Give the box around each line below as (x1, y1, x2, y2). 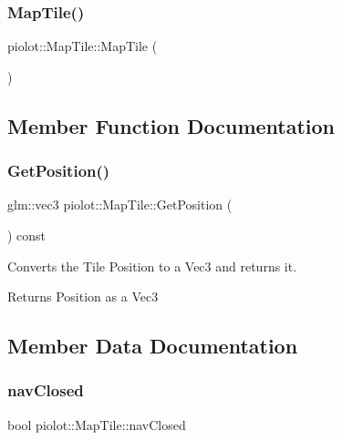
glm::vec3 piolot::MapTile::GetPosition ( (7, 195, 233, 214)
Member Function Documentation (7, 111, 336, 139)
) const (7, 226, 47, 244)
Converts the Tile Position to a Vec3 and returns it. (7, 256, 297, 275)
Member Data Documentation (7, 332, 298, 360)
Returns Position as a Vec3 (7, 287, 159, 306)
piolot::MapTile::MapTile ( (7, 36, 158, 56)
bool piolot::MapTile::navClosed (7, 414, 186, 434)
